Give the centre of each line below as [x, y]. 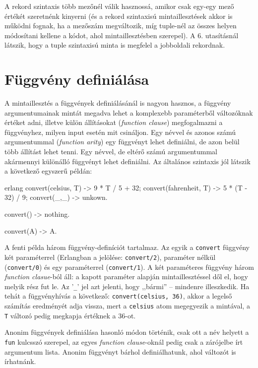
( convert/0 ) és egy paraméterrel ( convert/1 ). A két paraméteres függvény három [129, 267]
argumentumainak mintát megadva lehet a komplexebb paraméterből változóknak [129, 112]
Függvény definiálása [77, 79]
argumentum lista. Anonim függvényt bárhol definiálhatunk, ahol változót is [120, 351]
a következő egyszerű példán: [48, 171]
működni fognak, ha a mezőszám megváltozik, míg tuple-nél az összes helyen [121, 26]
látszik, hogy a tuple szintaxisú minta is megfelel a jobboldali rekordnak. [115, 45]
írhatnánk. [20, 361]
